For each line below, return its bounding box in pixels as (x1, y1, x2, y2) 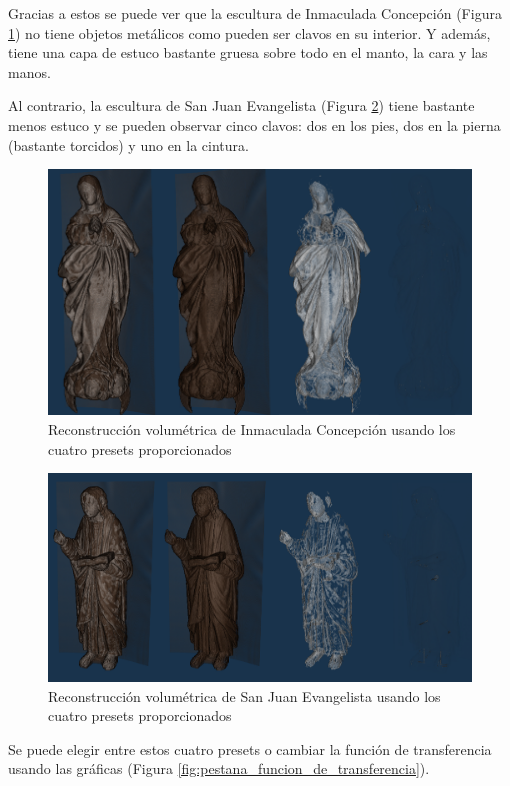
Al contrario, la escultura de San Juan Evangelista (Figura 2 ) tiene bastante (8, 95, 475, 116)
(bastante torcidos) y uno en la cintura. (8, 134, 249, 155)
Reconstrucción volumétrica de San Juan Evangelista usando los (48, 685, 441, 706)
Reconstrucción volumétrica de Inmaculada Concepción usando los (48, 418, 456, 439)
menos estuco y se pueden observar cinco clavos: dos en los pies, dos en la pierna (8, 114, 501, 135)
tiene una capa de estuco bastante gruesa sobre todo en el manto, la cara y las (8, 42, 488, 63)
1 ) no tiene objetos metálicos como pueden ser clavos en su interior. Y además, (8, 22, 491, 43)
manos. (8, 61, 51, 82)
